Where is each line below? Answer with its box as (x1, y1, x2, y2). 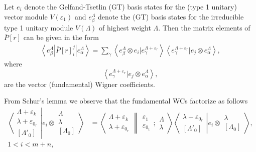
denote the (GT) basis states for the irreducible (97, 11, 244, 21)
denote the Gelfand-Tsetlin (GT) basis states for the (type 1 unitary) (24, 1, 237, 11)
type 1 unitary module (4, 22, 73, 32)
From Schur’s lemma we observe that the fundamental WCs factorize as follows (4, 95, 248, 106)
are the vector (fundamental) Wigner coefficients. (4, 78, 155, 89)
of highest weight (99, 22, 151, 32)
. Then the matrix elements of (158, 22, 250, 32)
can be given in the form (23, 32, 99, 42)
